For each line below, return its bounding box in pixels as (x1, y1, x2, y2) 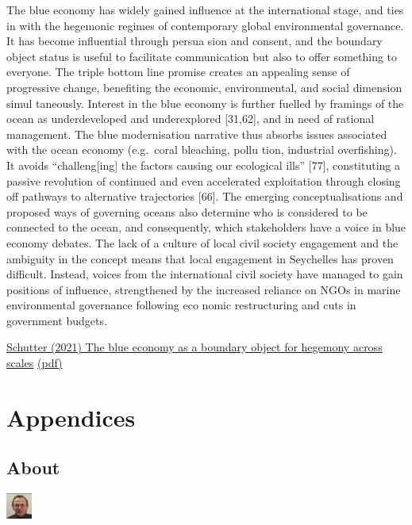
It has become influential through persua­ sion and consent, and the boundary (6, 33, 383, 49)
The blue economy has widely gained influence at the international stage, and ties (6, 2, 404, 17)
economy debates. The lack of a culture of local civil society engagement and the (6, 234, 399, 251)
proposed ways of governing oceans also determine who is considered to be (6, 203, 368, 220)
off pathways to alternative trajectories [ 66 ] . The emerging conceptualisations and (6, 188, 403, 205)
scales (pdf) (6, 354, 63, 371)
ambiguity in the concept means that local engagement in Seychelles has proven (6, 250, 394, 266)
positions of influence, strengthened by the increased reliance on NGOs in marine (6, 281, 401, 297)
